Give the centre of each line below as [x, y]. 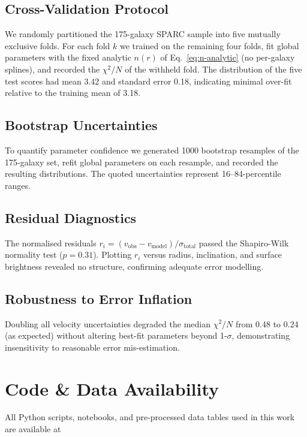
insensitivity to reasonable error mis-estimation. [92, 347]
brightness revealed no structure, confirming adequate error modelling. [134, 266]
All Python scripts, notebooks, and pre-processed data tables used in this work [150, 417]
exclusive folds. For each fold [58, 45]
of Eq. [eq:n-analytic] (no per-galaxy [228, 57]
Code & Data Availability [112, 388]
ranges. [18, 185]
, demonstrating [261, 335]
